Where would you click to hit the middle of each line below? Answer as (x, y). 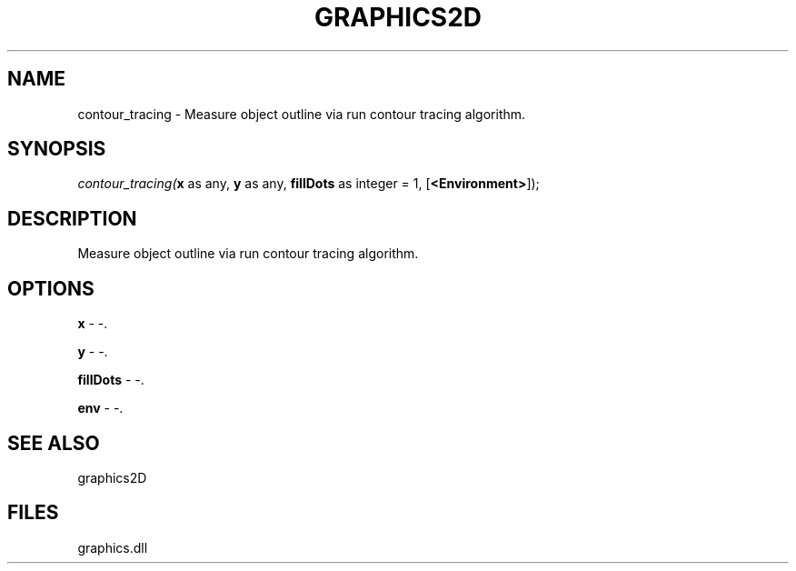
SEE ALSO (54, 443)
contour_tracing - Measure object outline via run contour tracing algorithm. (302, 114)
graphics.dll (113, 547)
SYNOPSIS (57, 149)
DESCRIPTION (72, 218)
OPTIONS (51, 288)
